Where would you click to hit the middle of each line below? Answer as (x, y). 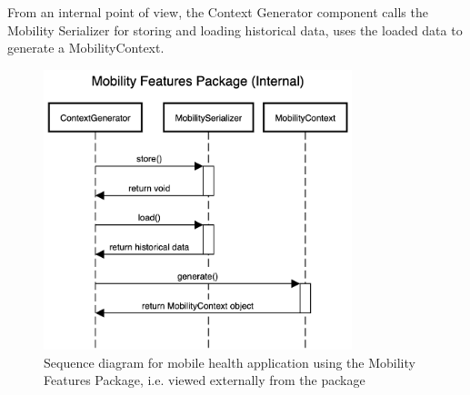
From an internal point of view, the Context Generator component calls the (218, 12)
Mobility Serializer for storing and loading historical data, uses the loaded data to (235, 30)
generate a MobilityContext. (86, 48)
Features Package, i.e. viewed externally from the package (205, 380)
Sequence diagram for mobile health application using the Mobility (230, 362)
